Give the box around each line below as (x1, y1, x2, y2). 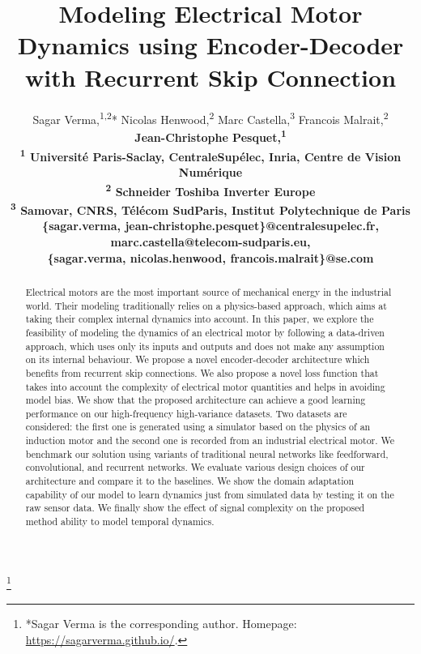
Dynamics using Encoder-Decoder (17, 28, 404, 62)
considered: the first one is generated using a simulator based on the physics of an (25, 420, 371, 434)
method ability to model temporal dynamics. (25, 515, 215, 528)
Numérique (178, 164, 243, 181)
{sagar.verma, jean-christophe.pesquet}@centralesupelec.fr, (42, 217, 379, 234)
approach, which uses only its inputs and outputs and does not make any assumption (25, 339, 385, 353)
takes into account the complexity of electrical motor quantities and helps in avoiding (25, 379, 385, 393)
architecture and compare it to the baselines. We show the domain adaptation (25, 474, 355, 488)
